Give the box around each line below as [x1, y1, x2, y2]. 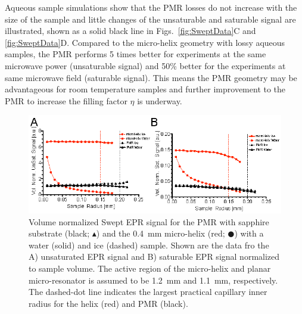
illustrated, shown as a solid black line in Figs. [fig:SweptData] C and [5, 24, 256, 37]
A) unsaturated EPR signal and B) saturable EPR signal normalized [29, 250, 280, 263]
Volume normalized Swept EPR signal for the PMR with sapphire [29, 215, 269, 228]
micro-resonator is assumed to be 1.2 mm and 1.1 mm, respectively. [29, 273, 278, 286]
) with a [234, 227, 264, 240]
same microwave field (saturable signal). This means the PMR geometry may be [5, 71, 297, 83]
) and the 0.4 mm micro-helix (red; [96, 227, 225, 240]
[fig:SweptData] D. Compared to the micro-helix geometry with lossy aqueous [5, 36, 285, 48]
